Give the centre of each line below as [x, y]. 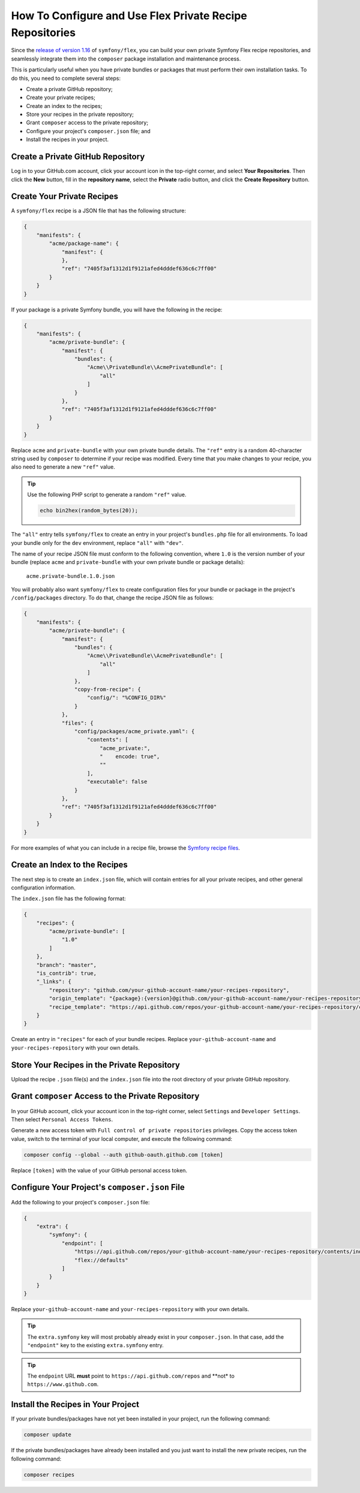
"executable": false [117, 782]
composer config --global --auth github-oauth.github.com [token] [123, 1155]
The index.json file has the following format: [68, 899]
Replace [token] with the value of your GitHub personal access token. [99, 1170]
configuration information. [43, 888]
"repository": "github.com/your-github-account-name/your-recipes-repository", [169, 990]
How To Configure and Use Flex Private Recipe [129, 16]
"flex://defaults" [101, 1260]
